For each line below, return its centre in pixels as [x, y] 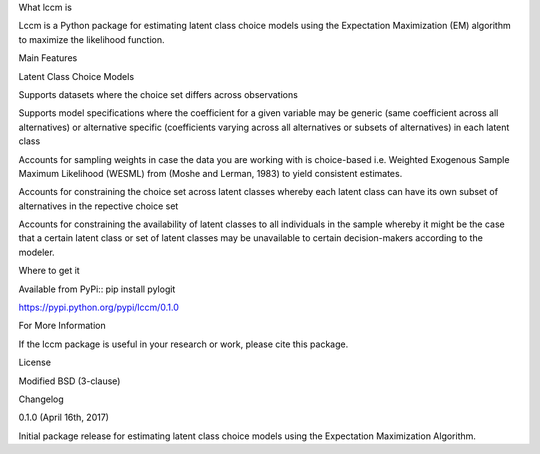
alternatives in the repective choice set [98, 206]
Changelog [41, 399]
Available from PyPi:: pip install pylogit [97, 289]
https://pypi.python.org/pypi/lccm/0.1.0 [99, 307]
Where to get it [49, 271]
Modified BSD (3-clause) [69, 381]
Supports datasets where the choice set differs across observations [158, 94]
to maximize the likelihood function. [91, 39]
